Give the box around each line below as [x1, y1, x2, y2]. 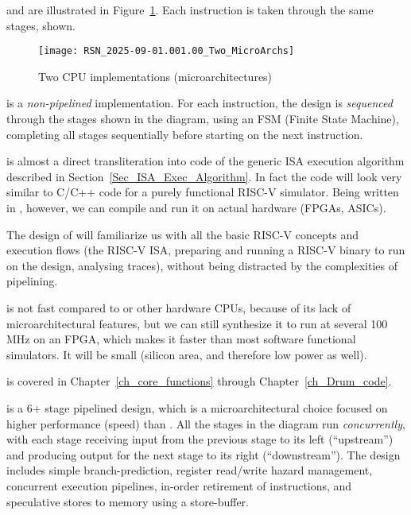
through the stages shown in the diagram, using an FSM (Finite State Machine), [6, 110, 399, 127]
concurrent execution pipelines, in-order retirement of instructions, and [6, 477, 352, 494]
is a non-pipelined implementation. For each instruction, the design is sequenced [6, 95, 393, 111]
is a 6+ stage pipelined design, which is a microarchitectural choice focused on [6, 399, 388, 416]
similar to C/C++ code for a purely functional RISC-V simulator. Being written [6, 184, 399, 200]
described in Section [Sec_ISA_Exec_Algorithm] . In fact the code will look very [6, 168, 402, 184]
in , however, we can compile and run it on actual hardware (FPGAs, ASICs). [6, 199, 386, 215]
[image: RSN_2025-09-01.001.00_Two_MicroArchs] [38, 45, 295, 57]
